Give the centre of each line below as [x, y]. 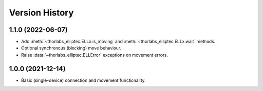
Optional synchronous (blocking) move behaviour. [71, 48]
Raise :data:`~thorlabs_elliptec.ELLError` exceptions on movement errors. [94, 55]
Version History [41, 13]
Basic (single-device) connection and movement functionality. [84, 80]
